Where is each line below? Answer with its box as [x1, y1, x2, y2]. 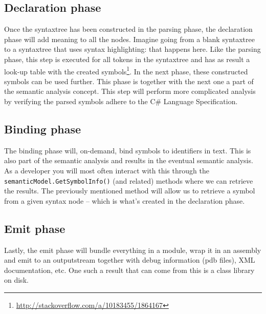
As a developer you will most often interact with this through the [4, 165, 209, 175]
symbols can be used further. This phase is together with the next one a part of [4, 75, 254, 86]
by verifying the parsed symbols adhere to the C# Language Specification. [4, 96, 238, 107]
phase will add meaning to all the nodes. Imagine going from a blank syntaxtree [4, 33, 255, 44]
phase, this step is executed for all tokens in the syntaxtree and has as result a [4, 53, 250, 64]
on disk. [4, 274, 29, 285]
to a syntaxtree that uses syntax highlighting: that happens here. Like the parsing [4, 44, 261, 54]
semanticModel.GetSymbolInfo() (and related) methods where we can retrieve [4, 175, 253, 186]
